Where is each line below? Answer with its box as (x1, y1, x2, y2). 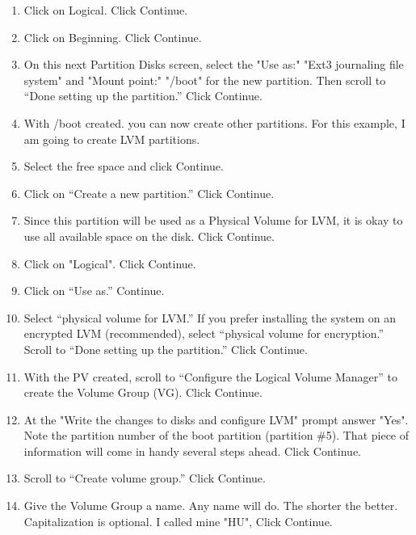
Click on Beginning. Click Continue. (23, 28, 202, 45)
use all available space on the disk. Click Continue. (23, 227, 275, 244)
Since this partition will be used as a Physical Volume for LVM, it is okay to (23, 212, 403, 229)
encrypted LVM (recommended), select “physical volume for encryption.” (23, 325, 384, 342)
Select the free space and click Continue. (23, 158, 224, 175)
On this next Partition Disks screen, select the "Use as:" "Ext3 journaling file (23, 56, 404, 73)
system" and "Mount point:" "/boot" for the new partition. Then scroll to (23, 71, 386, 88)
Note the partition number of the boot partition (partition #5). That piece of (23, 427, 410, 444)
